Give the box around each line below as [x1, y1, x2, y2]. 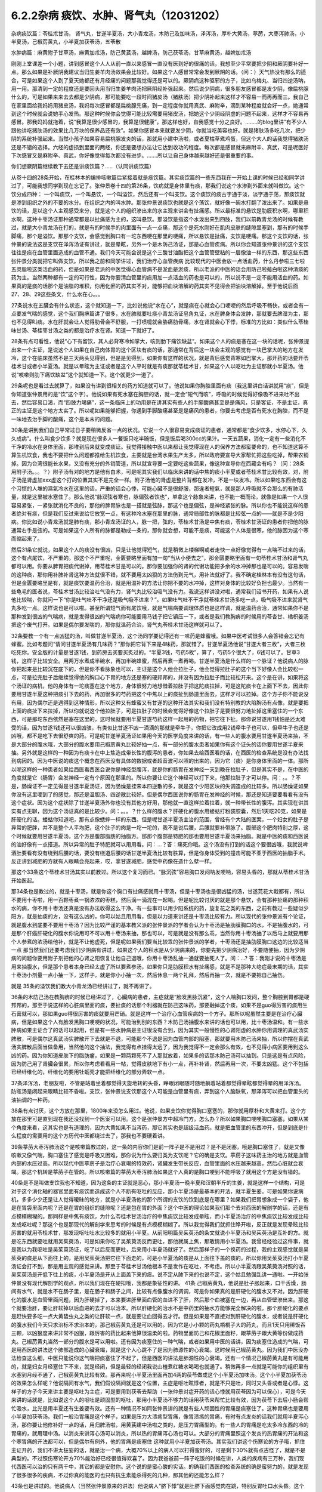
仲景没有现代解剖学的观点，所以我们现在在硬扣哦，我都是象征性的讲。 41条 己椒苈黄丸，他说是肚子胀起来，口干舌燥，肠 [11, 1279, 307, 1286]
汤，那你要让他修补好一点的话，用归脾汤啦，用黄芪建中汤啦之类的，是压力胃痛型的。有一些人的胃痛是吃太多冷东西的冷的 [11, 1421, 309, 1429]
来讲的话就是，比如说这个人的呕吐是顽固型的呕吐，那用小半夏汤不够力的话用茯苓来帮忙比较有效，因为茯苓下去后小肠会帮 [11, 1397, 309, 1404]
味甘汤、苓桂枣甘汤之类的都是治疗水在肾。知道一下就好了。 [11, 326, 157, 334]
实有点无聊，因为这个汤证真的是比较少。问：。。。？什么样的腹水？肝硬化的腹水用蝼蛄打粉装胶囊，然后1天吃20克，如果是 [11, 807, 307, 815]
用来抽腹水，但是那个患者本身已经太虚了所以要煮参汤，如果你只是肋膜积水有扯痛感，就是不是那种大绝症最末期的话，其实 [11, 963, 309, 970]
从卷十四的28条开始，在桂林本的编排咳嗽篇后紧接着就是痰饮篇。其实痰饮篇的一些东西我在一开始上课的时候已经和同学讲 [11, 174, 305, 181]
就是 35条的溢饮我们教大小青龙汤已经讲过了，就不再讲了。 [11, 982, 155, 989]
